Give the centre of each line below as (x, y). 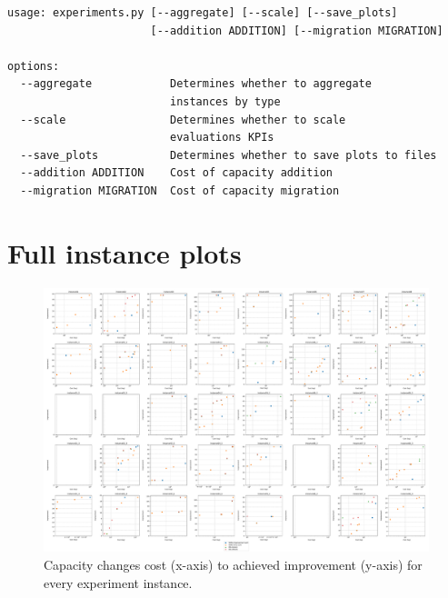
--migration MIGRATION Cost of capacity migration (180, 190)
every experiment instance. (118, 582)
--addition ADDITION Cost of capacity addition (176, 173)
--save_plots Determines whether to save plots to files (229, 155)
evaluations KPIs (222, 138)
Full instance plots (124, 252)
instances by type (225, 101)
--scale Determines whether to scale (183, 120)
